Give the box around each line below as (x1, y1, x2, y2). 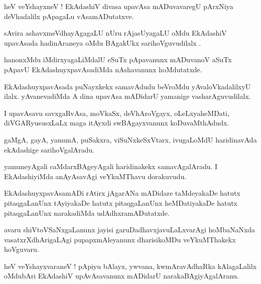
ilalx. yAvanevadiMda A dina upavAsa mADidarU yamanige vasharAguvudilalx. (4, 91, 251, 101)
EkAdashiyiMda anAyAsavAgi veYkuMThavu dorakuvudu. (4, 171, 187, 181)
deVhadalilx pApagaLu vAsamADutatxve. (4, 11, 134, 21)
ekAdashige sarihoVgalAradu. (4, 144, 94, 155)
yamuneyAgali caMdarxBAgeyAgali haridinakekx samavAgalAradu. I (4, 161, 218, 172)
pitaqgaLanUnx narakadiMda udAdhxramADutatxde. (4, 207, 170, 218)
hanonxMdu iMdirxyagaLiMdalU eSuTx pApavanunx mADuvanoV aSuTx (4, 54, 232, 65)
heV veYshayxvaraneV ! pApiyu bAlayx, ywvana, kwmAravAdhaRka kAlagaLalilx (4, 260, 257, 271)
